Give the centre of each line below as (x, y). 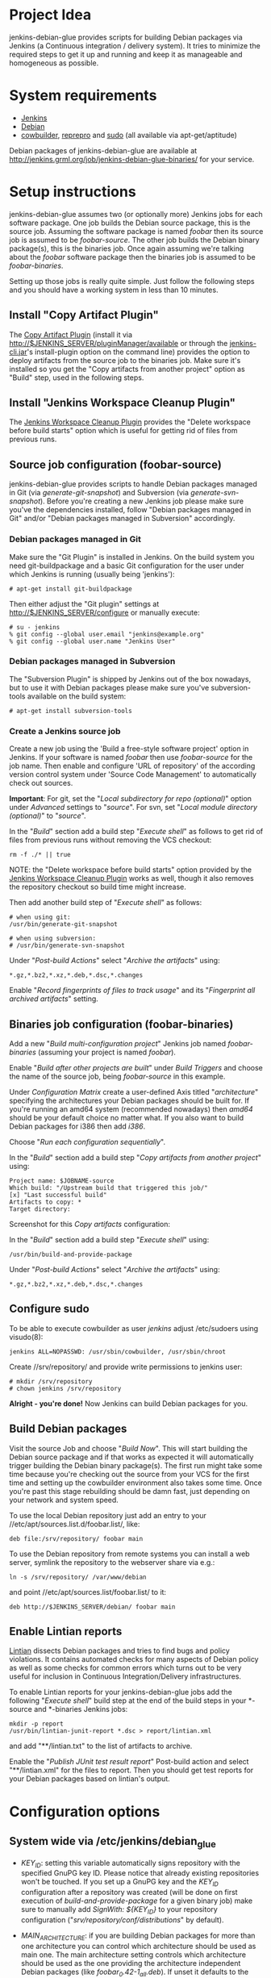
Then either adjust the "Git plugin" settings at (84, 603)
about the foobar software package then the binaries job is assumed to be (133, 257)
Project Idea (50, 15)
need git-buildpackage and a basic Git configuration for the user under (127, 565)
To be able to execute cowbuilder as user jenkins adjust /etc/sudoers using (134, 1328)
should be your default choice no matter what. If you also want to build (127, 1117)
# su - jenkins (35, 627)
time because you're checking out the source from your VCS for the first (129, 1474)
